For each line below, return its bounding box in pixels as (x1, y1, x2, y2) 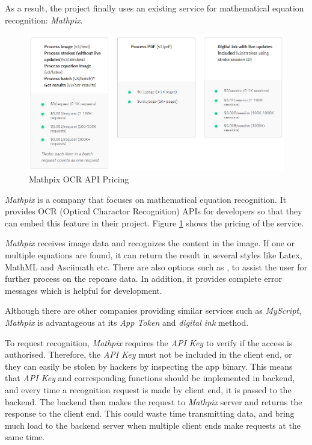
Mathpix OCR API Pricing (29, 173, 129, 185)
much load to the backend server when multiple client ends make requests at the (5, 419, 301, 431)
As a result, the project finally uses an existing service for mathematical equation (5, 2, 304, 14)
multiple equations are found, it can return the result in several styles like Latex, (5, 249, 302, 261)
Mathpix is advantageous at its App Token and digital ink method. (5, 316, 249, 329)
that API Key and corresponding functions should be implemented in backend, (5, 372, 295, 384)
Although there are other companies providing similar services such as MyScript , (5, 304, 302, 317)
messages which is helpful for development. (5, 284, 162, 296)
